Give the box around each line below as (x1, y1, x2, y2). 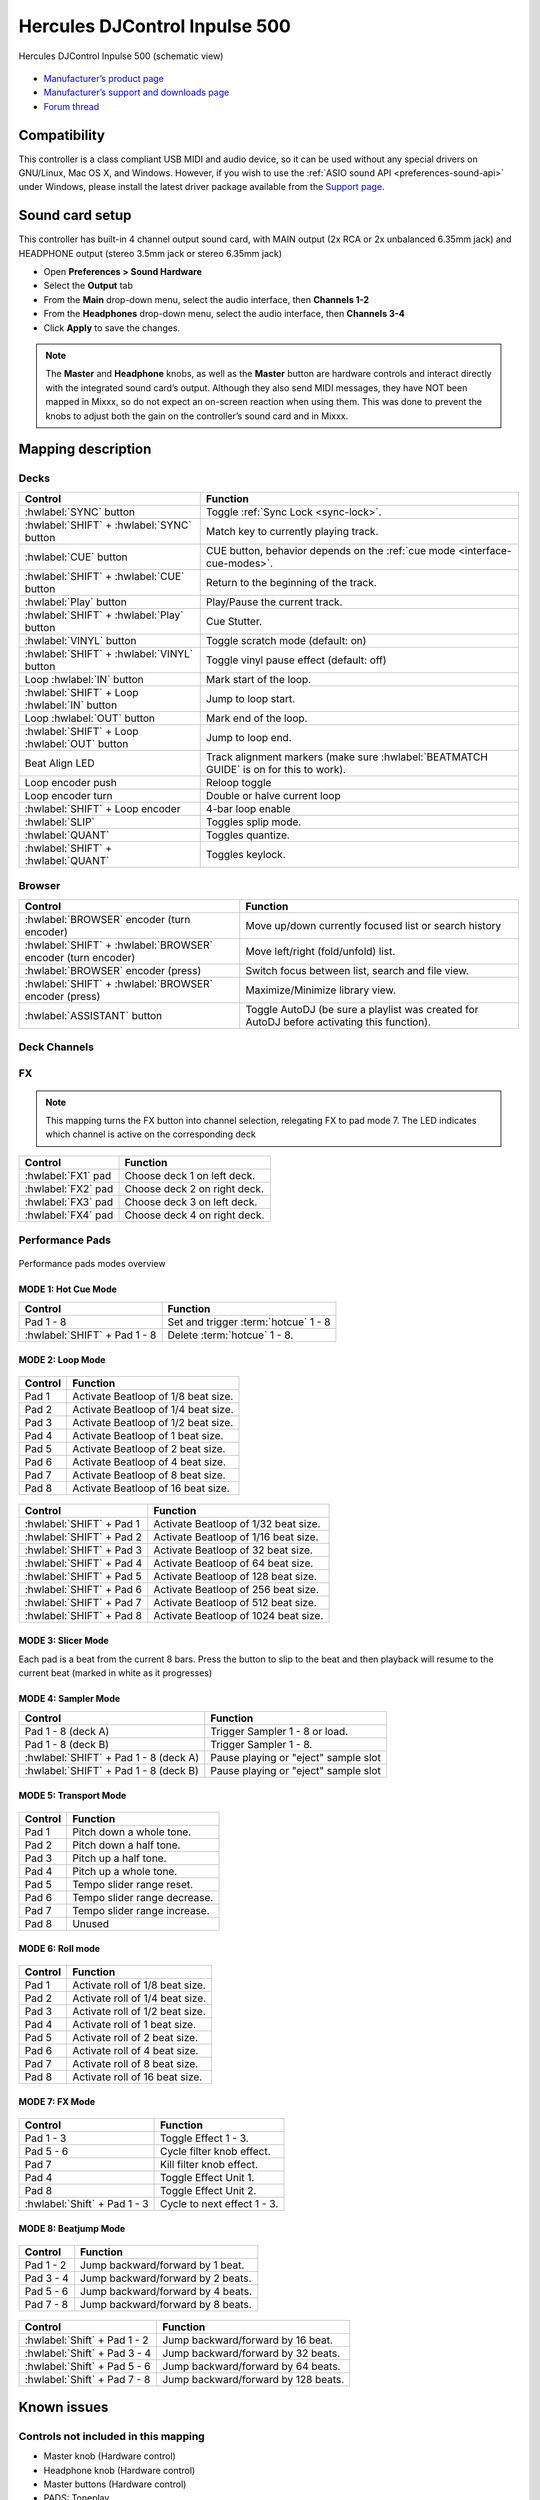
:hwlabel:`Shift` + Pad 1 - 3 (24, 2196, 149, 2210)
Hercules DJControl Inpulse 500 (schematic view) (18, 50, 224, 62)
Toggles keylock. (205, 847, 286, 861)
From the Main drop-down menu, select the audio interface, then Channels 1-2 (43, 293, 370, 305)
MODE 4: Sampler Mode (18, 1693, 121, 1705)
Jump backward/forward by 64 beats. (162, 2359, 341, 2373)
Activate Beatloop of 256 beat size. (153, 1582, 319, 1596)
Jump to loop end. (205, 730, 292, 744)
